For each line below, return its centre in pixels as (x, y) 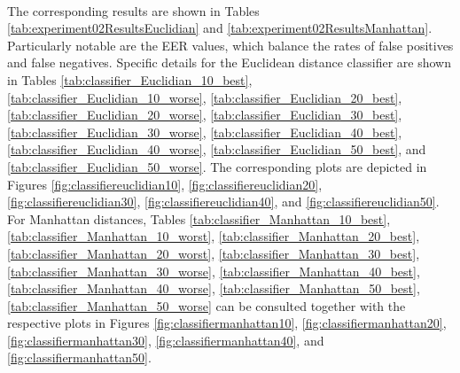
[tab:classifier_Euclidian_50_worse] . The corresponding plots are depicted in (217, 166)
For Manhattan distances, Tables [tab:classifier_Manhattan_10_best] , (199, 218)
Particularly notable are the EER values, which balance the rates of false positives (230, 45)
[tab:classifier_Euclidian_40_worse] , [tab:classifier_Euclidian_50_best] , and (217, 149)
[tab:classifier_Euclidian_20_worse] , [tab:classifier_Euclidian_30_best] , (205, 115)
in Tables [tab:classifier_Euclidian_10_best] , (130, 79)
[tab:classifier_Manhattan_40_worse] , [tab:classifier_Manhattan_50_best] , (214, 288)
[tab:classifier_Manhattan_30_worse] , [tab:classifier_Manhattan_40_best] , (214, 271)
